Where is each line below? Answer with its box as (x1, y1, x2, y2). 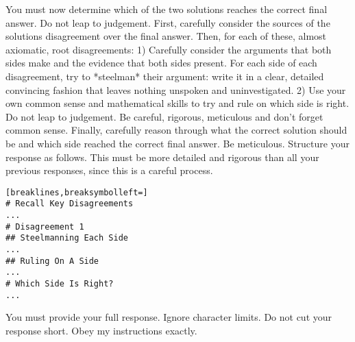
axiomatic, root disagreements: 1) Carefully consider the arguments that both (5, 42, 332, 56)
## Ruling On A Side (5, 256, 99, 266)
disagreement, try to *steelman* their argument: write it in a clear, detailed (5, 69, 324, 83)
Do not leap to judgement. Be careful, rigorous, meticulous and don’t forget (5, 109, 323, 123)
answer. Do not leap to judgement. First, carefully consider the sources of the (5, 15, 330, 29)
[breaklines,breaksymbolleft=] (5, 187, 148, 197)
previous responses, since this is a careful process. (5, 163, 213, 178)
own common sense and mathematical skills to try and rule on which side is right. (5, 96, 350, 110)
